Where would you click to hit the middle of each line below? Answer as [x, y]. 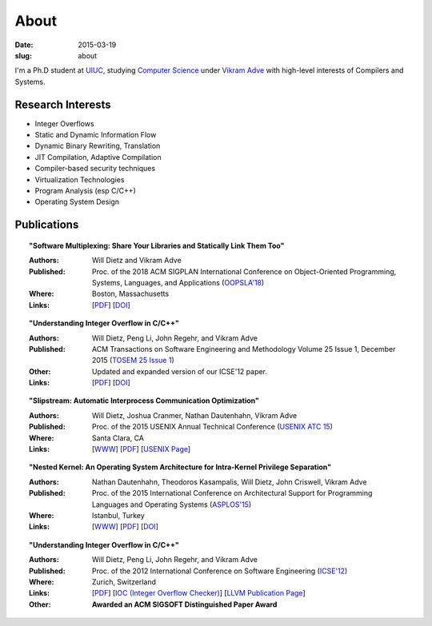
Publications [47, 225]
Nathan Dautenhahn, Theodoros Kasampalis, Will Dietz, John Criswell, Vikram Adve [230, 482]
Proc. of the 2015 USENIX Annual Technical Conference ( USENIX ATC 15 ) [213, 427]
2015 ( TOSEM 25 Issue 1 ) [134, 361]
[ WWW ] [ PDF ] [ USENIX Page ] [142, 449]
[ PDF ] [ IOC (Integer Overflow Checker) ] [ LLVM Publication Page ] [199, 593]
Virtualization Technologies [80, 179]
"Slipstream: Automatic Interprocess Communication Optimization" [144, 401]
